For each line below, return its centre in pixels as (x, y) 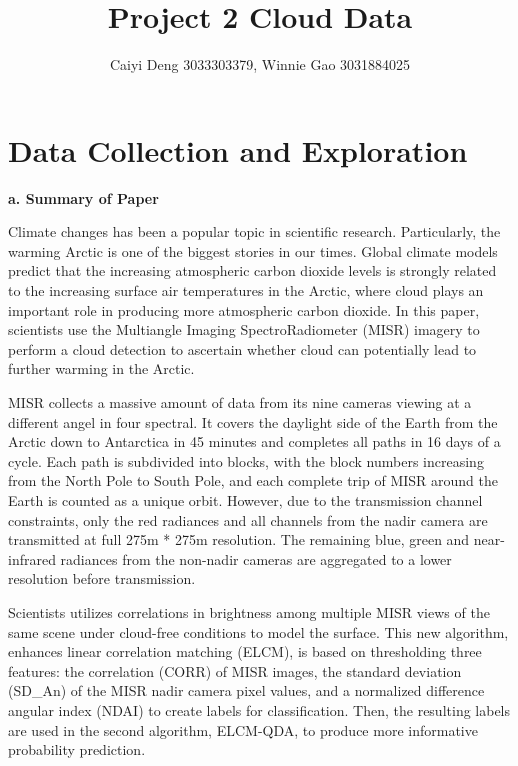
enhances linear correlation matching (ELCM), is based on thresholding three (245, 651)
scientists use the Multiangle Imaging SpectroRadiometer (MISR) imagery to (244, 329)
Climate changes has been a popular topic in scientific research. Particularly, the (254, 231)
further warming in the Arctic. (101, 368)
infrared (32, 558)
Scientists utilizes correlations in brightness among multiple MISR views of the (249, 611)
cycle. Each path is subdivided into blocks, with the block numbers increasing (246, 460)
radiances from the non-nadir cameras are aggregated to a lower (256, 558)
